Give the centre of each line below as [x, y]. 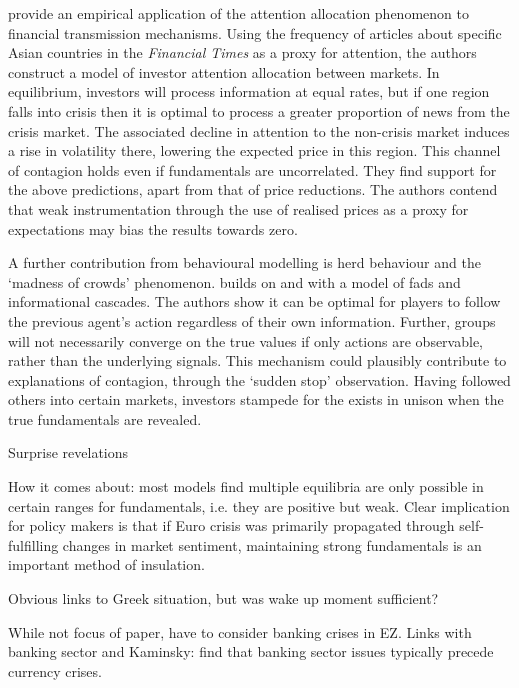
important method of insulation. [106, 564]
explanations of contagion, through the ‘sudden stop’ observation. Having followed [259, 379]
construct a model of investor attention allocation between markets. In [224, 71]
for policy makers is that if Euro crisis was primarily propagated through [231, 525]
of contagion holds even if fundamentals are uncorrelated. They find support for [252, 169]
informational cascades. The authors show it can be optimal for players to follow [254, 301]
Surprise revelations [68, 452]
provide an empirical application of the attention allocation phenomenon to [238, 13]
